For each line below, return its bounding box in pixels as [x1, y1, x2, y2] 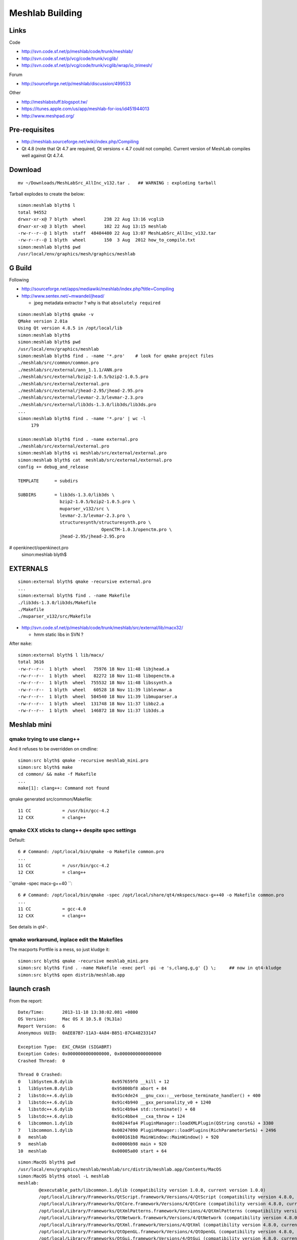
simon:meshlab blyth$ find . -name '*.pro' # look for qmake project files [18, 353, 214, 359]
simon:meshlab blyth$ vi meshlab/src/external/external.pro [18, 450, 167, 456]
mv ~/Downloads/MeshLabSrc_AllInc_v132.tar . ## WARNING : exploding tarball [18, 180, 216, 186]
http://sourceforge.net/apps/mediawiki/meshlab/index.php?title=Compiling [21, 286, 174, 292]
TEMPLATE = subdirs [18, 478, 78, 484]
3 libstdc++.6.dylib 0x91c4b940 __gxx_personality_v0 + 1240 [18, 1100, 211, 1105]
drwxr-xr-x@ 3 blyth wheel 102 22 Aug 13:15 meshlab [18, 223, 167, 229]
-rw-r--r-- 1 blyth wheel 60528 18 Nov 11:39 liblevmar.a [18, 687, 172, 692]
